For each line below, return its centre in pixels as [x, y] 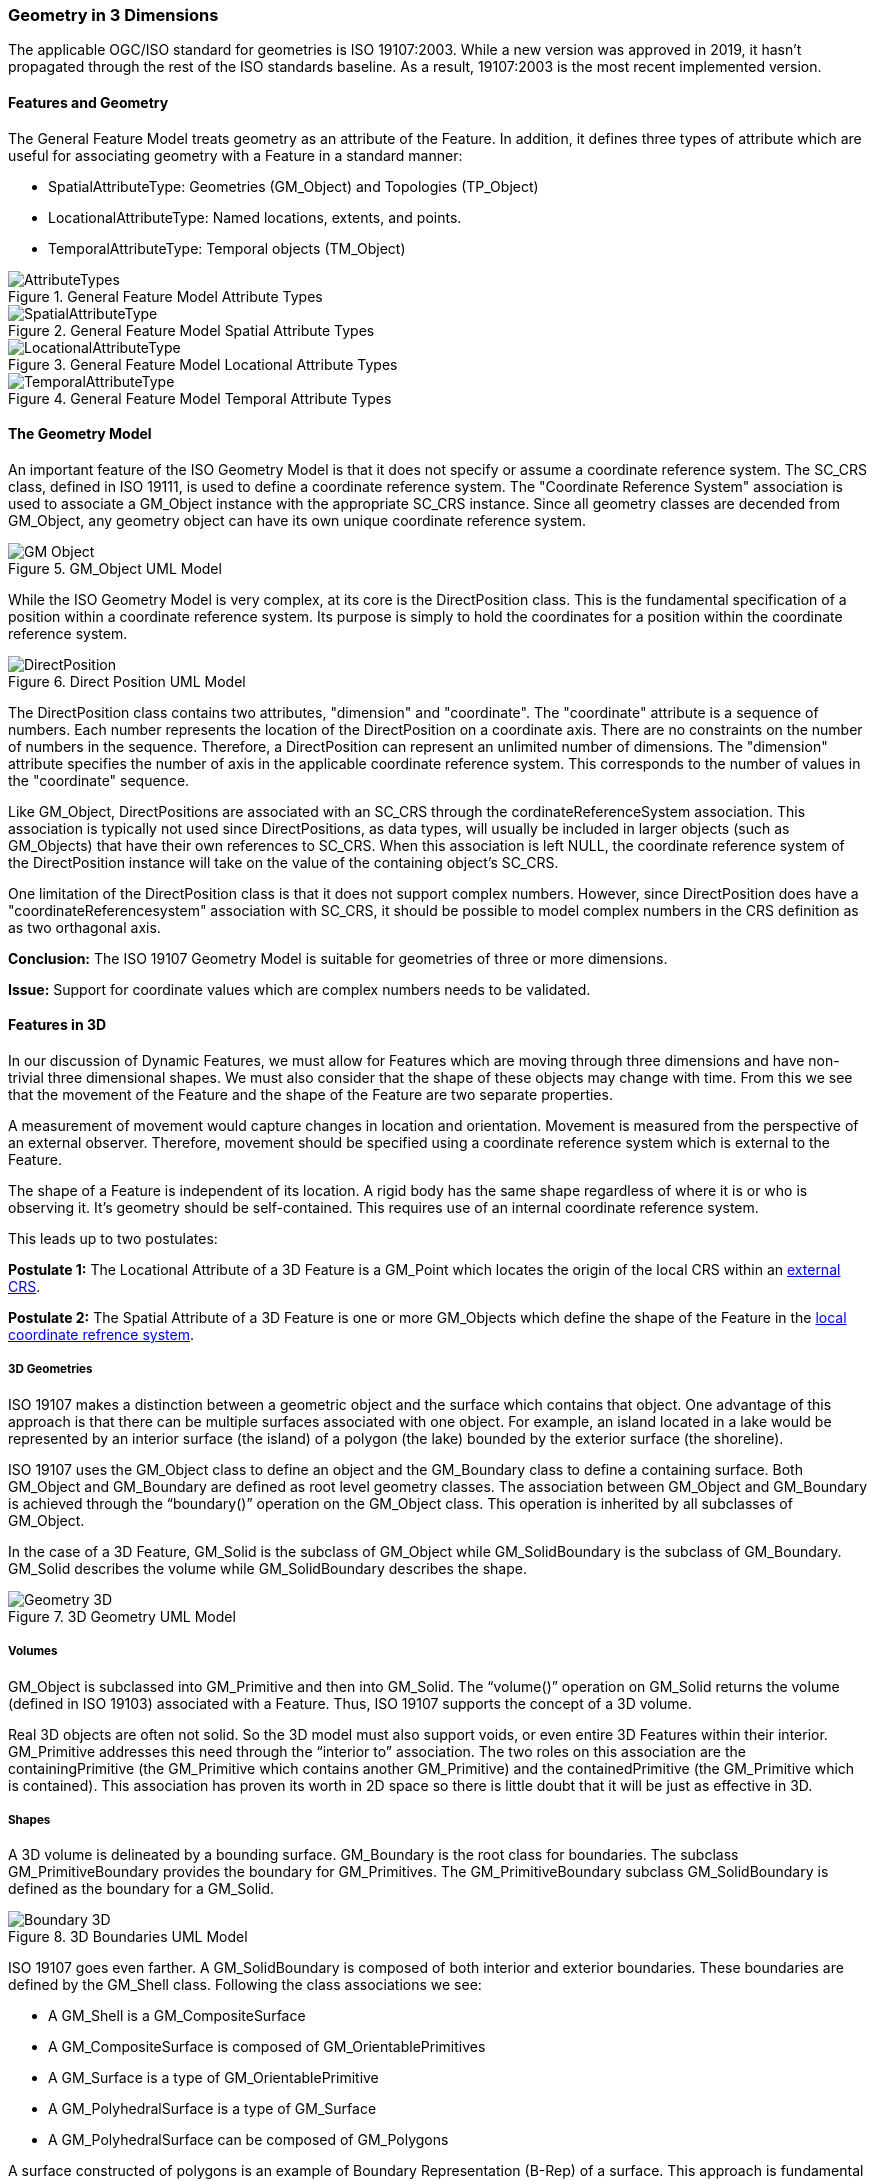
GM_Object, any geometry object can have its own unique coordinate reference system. [297, 520]
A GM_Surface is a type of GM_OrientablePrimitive [213, 2078]
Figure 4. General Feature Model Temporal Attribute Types [200, 398]
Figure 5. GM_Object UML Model [115, 568]
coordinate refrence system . [101, 1335]
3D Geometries [50, 1369]
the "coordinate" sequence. [99, 780]
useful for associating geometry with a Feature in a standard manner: [235, 155]
